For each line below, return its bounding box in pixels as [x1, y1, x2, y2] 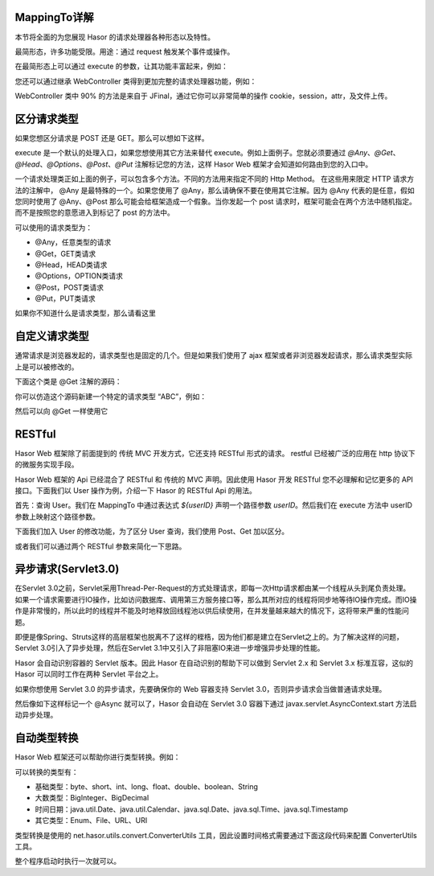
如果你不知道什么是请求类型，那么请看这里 [14, 308, 156, 318]
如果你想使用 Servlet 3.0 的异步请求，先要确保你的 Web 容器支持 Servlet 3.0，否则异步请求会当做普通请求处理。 [14, 684, 387, 693]
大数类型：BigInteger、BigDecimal [35, 793, 149, 803]
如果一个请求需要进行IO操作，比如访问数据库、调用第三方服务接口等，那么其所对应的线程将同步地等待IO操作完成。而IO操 [14, 594, 417, 604]
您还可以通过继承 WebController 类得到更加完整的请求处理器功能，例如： [14, 76, 257, 86]
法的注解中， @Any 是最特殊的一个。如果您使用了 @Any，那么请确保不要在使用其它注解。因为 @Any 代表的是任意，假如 [14, 185, 416, 195]
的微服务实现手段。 [14, 459, 79, 470]
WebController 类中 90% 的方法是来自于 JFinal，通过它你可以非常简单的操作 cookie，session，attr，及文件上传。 [14, 91, 392, 101]
